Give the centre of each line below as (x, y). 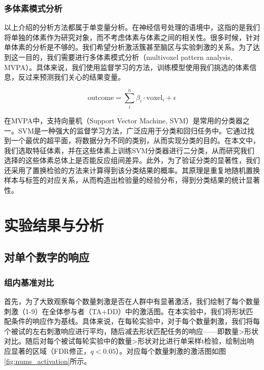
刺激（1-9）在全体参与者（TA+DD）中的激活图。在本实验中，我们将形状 (125, 311)
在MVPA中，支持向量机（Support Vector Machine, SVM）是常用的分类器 (123, 120)
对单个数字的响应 (47, 257)
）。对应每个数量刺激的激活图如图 (171, 351)
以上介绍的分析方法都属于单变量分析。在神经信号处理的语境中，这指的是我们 (132, 27)
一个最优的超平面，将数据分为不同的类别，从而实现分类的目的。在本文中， (135, 140)
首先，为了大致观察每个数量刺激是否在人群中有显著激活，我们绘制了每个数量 (132, 301)
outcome (101, 98)
